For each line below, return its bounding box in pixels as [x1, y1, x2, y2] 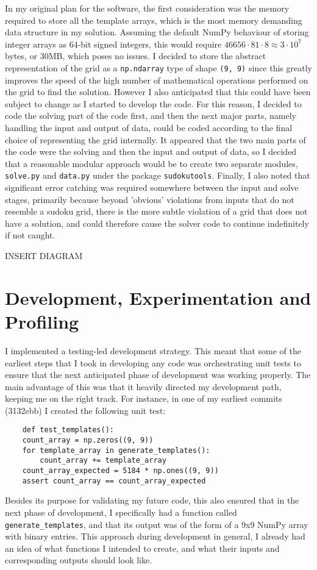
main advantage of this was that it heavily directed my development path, [5, 380, 282, 393]
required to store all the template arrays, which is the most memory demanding [5, 13, 302, 26]
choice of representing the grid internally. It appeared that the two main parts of [5, 133, 306, 146]
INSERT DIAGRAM [5, 249, 83, 262]
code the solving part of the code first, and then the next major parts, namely [5, 109, 296, 122]
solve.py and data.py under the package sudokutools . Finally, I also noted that [5, 169, 310, 182]
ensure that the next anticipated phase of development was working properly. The [5, 368, 311, 381]
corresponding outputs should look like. [5, 554, 152, 566]
